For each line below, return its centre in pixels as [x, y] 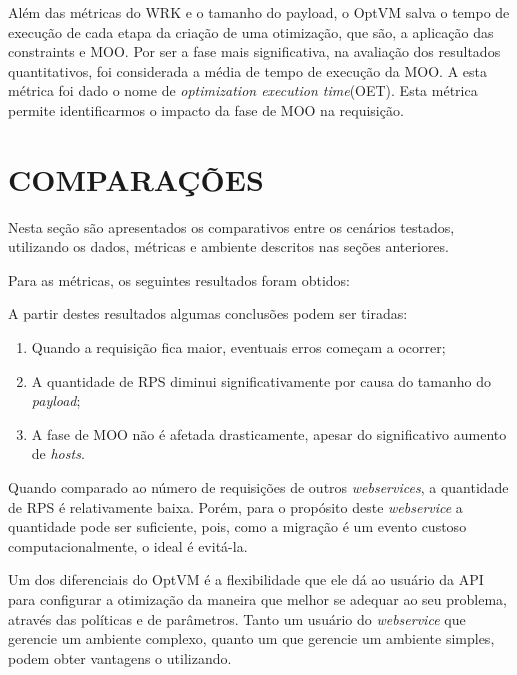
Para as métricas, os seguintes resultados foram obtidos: [179, 279]
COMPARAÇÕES [136, 178]
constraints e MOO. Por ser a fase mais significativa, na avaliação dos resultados [254, 51]
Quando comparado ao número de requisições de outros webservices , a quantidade [258, 487]
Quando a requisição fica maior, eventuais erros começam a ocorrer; [238, 347]
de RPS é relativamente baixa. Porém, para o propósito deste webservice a [235, 506]
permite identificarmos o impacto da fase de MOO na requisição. [206, 109]
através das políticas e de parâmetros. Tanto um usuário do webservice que [237, 618]
